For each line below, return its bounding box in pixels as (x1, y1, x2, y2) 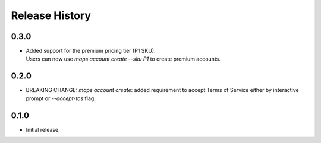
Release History (11, 9, 92, 22)
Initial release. (26, 126, 60, 133)
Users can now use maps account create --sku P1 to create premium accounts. (26, 55, 221, 62)
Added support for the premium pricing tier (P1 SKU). (26, 47, 156, 55)
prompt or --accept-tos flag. (26, 95, 96, 102)
